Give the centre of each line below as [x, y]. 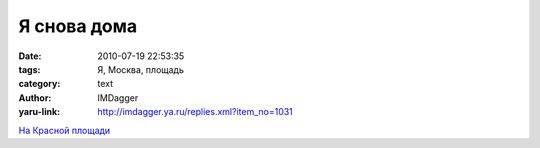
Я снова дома [78, 26]
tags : [29, 69]
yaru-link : [39, 112]
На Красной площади [64, 130]
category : [39, 84]
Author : [35, 97]
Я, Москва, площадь [141, 69]
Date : [30, 56]
